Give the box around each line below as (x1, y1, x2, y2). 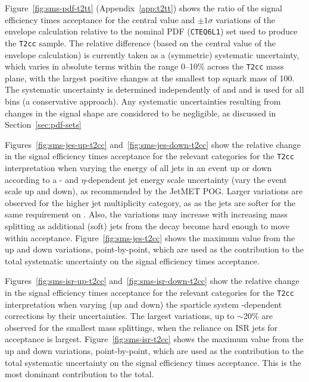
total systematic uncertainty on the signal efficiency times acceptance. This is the (5, 356, 301, 368)
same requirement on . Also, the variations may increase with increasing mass (5, 208, 288, 220)
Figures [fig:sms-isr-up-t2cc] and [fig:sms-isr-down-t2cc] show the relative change (5, 274, 299, 287)
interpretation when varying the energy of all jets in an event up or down (5, 161, 272, 173)
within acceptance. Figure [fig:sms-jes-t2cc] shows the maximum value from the (5, 231, 295, 244)
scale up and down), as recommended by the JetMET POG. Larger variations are (5, 185, 303, 197)
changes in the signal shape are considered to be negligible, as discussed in (5, 106, 276, 119)
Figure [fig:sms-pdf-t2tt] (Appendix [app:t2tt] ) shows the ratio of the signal (5, 2, 282, 14)
